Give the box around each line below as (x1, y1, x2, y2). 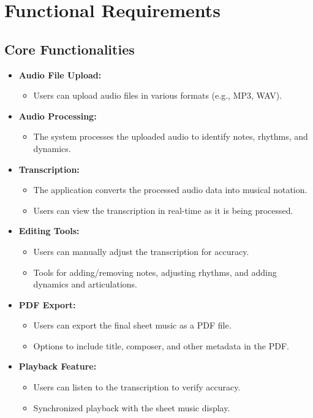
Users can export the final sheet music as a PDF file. (33, 319, 232, 332)
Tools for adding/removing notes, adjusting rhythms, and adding (33, 265, 277, 278)
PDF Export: (18, 298, 76, 311)
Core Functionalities (4, 39, 135, 58)
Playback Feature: (18, 360, 97, 373)
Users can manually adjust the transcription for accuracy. (33, 245, 249, 257)
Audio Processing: (18, 109, 97, 122)
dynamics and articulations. (33, 278, 137, 291)
